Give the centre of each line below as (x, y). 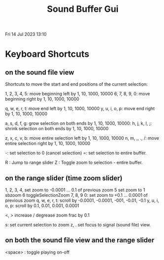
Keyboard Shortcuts (47, 54)
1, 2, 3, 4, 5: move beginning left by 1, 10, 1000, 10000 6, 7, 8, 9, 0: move (78, 94)
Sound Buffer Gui (83, 9)
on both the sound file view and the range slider (80, 240)
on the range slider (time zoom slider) (64, 178)
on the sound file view (40, 72)
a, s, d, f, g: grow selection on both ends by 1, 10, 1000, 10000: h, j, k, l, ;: (78, 123)
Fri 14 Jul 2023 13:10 (26, 34)
